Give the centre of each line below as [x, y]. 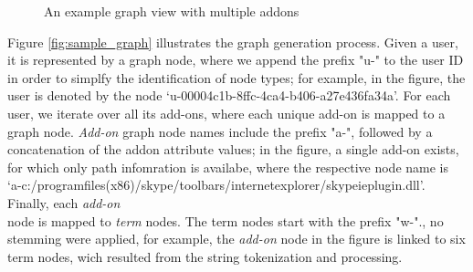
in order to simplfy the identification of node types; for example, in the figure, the [236, 77]
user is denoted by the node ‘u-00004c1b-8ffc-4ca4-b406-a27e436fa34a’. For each [229, 95]
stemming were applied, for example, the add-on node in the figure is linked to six [236, 239]
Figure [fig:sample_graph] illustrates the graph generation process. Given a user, [233, 42]
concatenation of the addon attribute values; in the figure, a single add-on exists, [233, 149]
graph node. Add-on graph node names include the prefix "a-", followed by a [220, 131]
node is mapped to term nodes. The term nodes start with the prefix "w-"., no [226, 220]
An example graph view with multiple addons [172, 11]
